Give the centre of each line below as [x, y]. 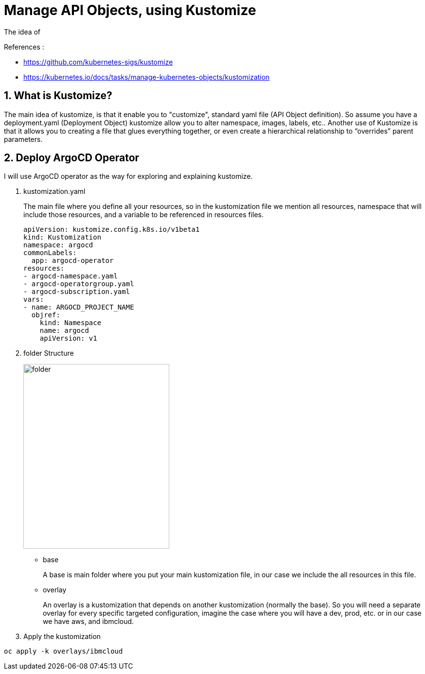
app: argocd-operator [72, 261]
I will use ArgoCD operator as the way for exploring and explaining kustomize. [128, 176]
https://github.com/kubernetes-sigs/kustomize [98, 62]
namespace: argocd [58, 245]
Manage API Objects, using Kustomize [130, 10]
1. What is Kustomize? [58, 96]
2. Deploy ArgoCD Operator [72, 158]
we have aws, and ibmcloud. [89, 622]
